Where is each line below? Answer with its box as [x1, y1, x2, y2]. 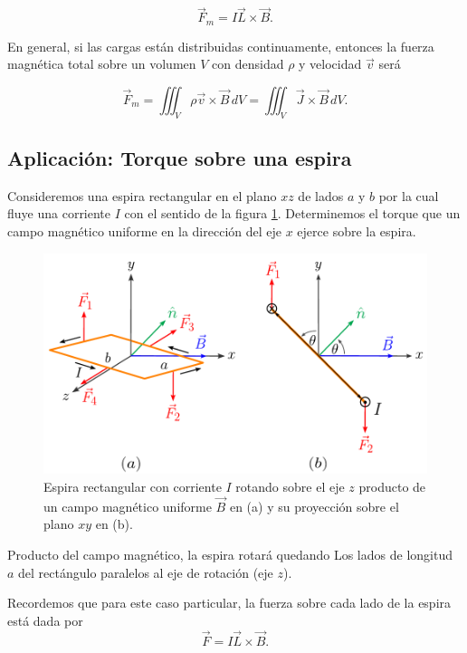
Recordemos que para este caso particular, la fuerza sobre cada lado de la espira [7, 593, 452, 612]
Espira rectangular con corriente [43, 476, 222, 495]
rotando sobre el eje [235, 476, 345, 495]
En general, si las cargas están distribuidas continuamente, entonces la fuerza [7, 36, 434, 55]
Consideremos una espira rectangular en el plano [7, 186, 277, 205]
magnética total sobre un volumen [7, 54, 196, 73]
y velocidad [299, 54, 362, 73]
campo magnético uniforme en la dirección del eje [7, 222, 282, 241]
